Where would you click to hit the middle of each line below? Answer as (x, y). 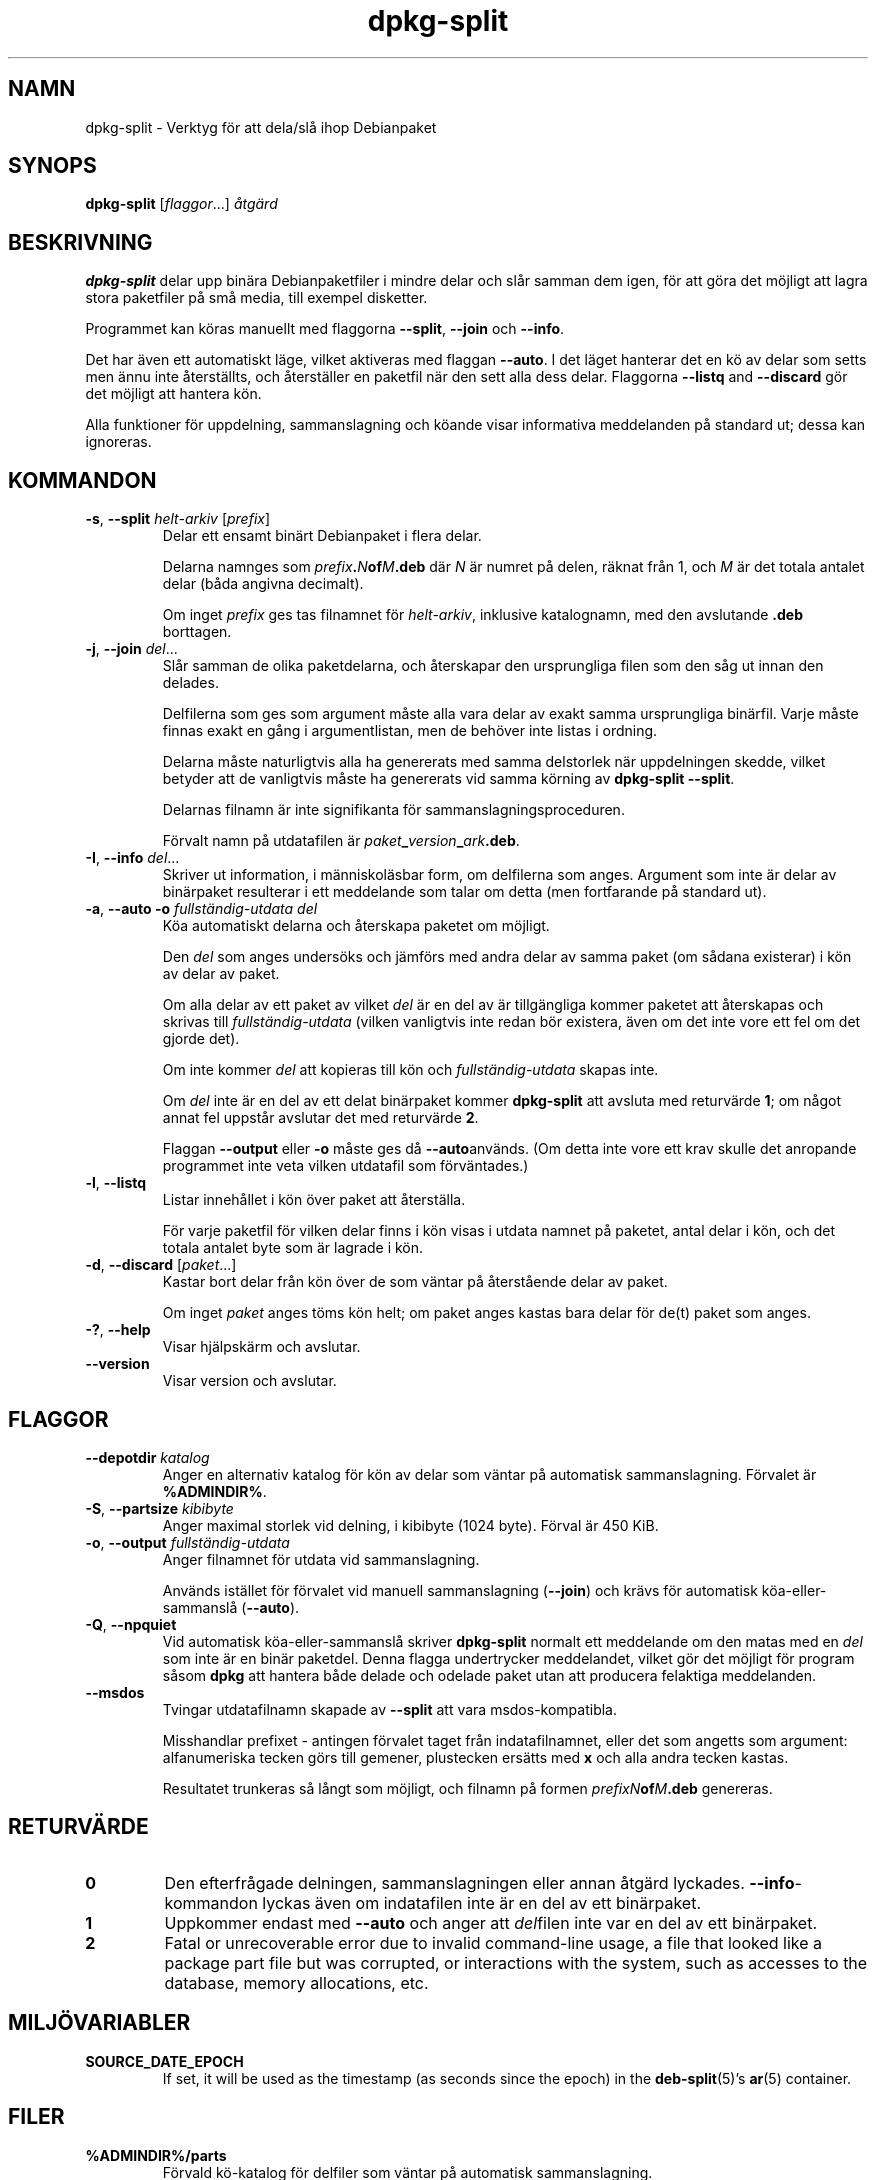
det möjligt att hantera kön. (173, 394)
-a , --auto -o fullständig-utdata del (201, 909)
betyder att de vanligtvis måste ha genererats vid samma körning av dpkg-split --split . (448, 779)
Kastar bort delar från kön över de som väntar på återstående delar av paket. (415, 1282)
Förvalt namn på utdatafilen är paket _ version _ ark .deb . (341, 841)
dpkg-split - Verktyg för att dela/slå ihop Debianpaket (261, 127)
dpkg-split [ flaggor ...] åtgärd (181, 204)
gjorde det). (201, 1039)
